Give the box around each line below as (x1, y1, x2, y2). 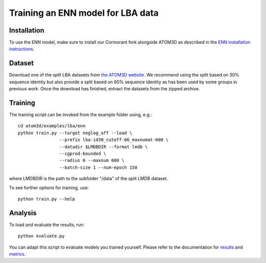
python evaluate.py (18, 233, 65, 239)
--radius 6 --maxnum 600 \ (59, 158, 125, 163)
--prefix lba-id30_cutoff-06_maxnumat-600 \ (59, 137, 168, 143)
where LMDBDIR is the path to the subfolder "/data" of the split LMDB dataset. (9, 176, 168, 182)
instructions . (9, 46, 34, 52)
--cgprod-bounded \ (59, 151, 106, 156)
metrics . (9, 251, 26, 257)
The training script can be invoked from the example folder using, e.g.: (9, 112, 152, 118)
